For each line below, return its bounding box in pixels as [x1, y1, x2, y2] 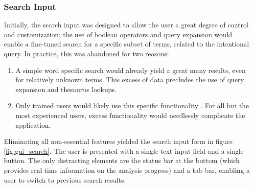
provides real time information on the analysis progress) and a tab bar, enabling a [4, 164, 250, 175]
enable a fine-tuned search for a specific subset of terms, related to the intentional [4, 39, 249, 49]
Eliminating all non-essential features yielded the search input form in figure [4, 136, 232, 146]
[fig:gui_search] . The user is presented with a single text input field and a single [4, 145, 244, 156]
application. [15, 119, 51, 130]
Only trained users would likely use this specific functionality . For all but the [15, 100, 249, 111]
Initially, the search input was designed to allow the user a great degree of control [4, 20, 249, 30]
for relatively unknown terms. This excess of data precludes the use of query [15, 74, 244, 85]
